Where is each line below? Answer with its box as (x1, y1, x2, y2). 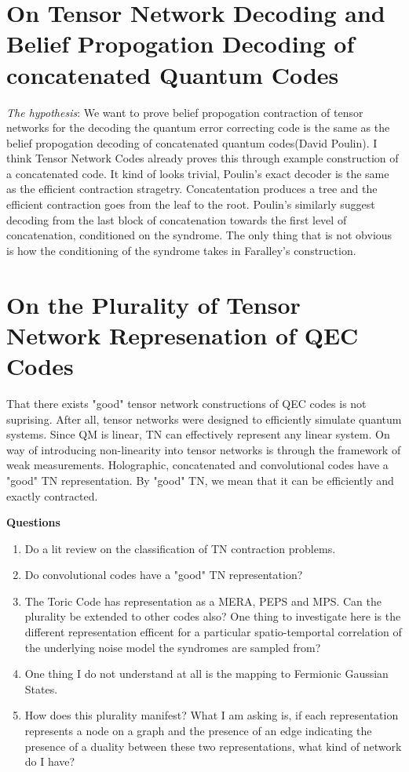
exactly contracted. (6, 487, 98, 504)
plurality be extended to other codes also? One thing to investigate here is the (24, 608, 401, 625)
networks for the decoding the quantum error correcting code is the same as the (6, 119, 390, 136)
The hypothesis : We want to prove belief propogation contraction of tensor (6, 104, 363, 120)
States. (24, 680, 58, 697)
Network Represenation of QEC (6, 319, 359, 351)
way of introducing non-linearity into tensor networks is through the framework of (6, 441, 401, 457)
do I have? (24, 753, 75, 770)
